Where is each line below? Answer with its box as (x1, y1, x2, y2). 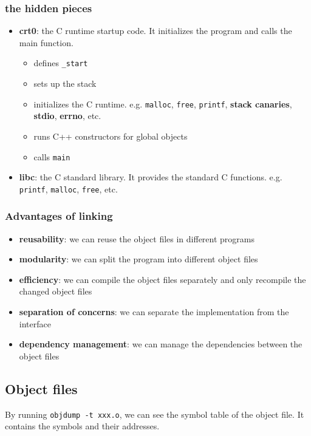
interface (19, 317, 51, 330)
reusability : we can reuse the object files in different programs (19, 232, 255, 245)
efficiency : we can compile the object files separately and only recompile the (19, 273, 306, 285)
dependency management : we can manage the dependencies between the (19, 338, 302, 350)
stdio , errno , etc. (33, 109, 101, 122)
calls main (33, 150, 70, 163)
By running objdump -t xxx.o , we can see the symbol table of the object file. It (5, 407, 304, 420)
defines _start (33, 56, 88, 69)
